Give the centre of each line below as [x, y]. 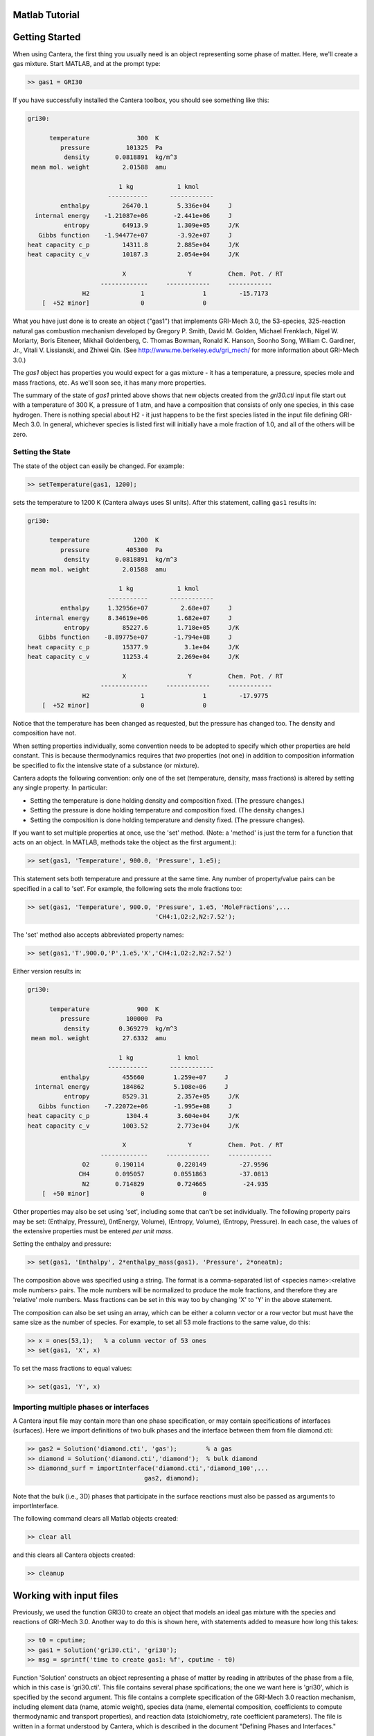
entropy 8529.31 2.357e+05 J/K [151, 1096]
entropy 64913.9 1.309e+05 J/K [151, 225]
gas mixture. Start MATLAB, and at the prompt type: [87, 63]
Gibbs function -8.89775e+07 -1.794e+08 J [135, 637]
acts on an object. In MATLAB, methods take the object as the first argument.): [125, 842]
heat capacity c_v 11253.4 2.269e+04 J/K [133, 657]
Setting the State [42, 452]
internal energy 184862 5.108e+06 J [132, 1086]
